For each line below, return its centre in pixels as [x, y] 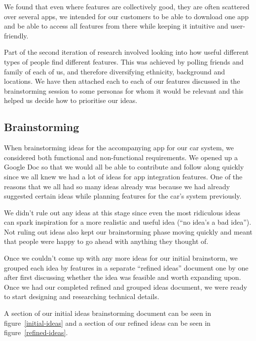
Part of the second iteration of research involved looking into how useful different [127, 52]
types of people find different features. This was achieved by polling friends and [124, 61]
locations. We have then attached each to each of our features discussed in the [122, 81]
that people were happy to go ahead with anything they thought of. [106, 241]
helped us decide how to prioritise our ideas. [71, 100]
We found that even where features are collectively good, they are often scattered [127, 6]
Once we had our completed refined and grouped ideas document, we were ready [126, 287]
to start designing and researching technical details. [82, 296]
